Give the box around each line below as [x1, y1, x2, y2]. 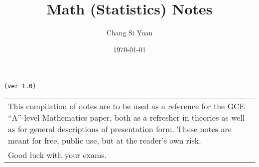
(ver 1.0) [4, 83, 36, 90]
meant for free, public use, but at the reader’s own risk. [8, 134, 201, 146]
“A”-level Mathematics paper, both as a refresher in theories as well [8, 111, 245, 123]
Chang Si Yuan [106, 27, 153, 38]
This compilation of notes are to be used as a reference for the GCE [8, 100, 245, 112]
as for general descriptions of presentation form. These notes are [8, 123, 232, 135]
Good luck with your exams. [8, 149, 107, 161]
